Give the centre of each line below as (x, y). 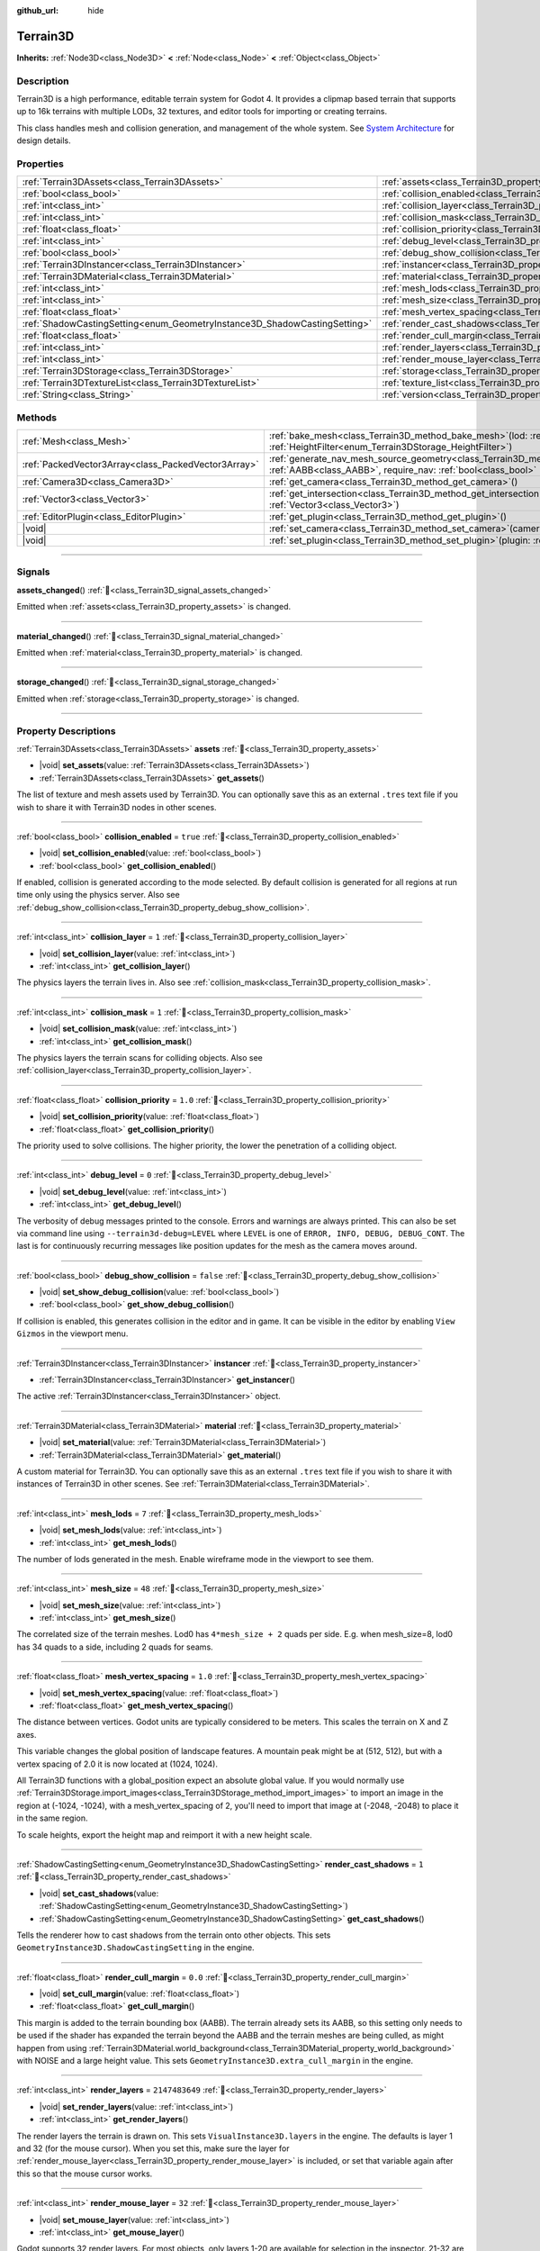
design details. (44, 140)
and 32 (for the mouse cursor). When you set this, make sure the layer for (153, 2148)
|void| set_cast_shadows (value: (99, 1893)
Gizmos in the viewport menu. (72, 1333)
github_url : (37, 10)
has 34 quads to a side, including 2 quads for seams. (115, 1647)
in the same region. (53, 1818)
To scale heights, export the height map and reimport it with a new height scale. (164, 1835)
